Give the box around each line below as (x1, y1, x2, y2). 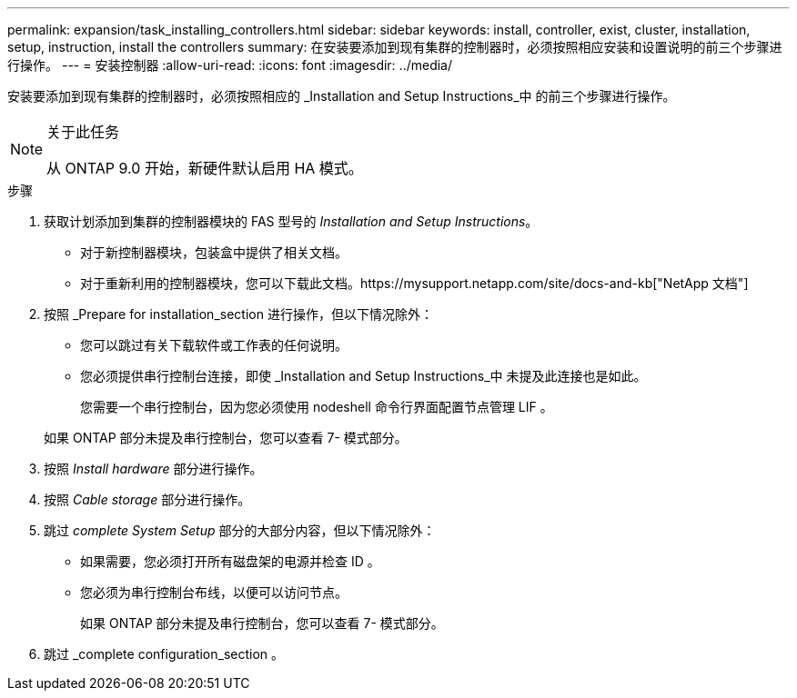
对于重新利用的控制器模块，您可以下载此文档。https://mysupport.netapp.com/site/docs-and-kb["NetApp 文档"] (80, 275, 749, 291)
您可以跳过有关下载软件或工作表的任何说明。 (80, 337, 348, 353)
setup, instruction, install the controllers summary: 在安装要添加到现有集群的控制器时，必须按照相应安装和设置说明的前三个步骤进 (7, 39, 782, 55)
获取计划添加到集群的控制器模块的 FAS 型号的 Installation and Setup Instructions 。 (44, 214, 539, 229)
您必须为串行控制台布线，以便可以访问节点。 (80, 584, 348, 600)
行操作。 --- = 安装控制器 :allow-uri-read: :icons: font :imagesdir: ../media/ (7, 57, 453, 73)
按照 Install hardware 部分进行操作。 (44, 461, 263, 476)
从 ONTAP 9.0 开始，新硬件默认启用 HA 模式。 (46, 159, 363, 177)
